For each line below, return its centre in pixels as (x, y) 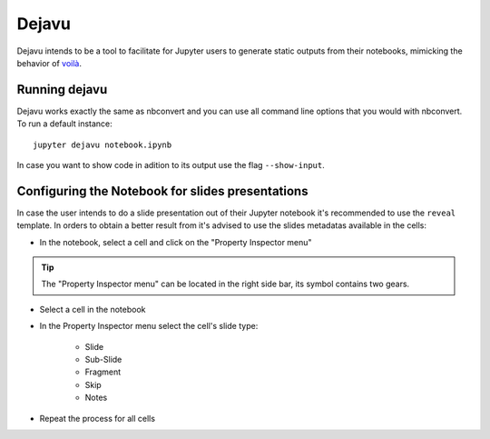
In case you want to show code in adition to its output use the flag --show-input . (171, 165)
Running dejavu (62, 90)
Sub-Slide (103, 360)
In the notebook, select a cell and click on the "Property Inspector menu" (176, 242)
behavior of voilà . (49, 63)
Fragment (103, 372)
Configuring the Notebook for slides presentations (162, 191)
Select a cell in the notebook (93, 309)
